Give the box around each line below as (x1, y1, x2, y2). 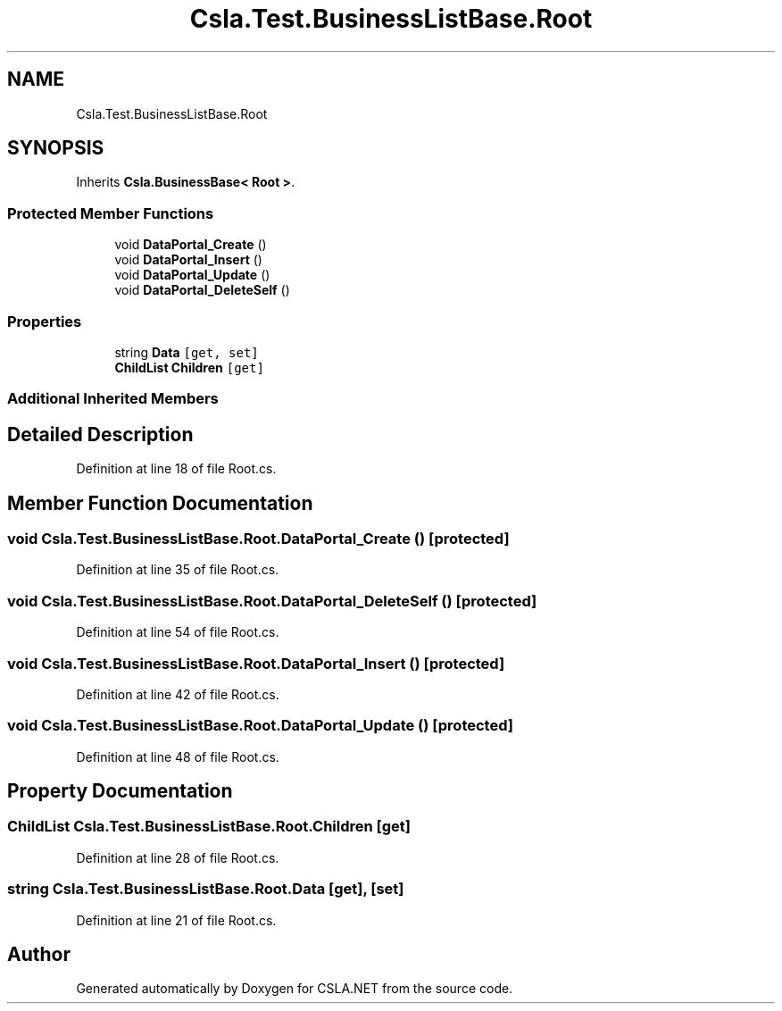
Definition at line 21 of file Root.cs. (76, 912, 277, 928)
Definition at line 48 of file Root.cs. (76, 748, 279, 765)
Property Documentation (7, 780, 233, 803)
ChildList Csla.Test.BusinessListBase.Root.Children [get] (7, 817, 411, 836)
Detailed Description (7, 422, 194, 446)
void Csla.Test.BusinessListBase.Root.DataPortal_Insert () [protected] (7, 654, 505, 673)
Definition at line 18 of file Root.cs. (76, 461, 277, 477)
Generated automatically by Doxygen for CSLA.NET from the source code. (76, 981, 513, 997)
